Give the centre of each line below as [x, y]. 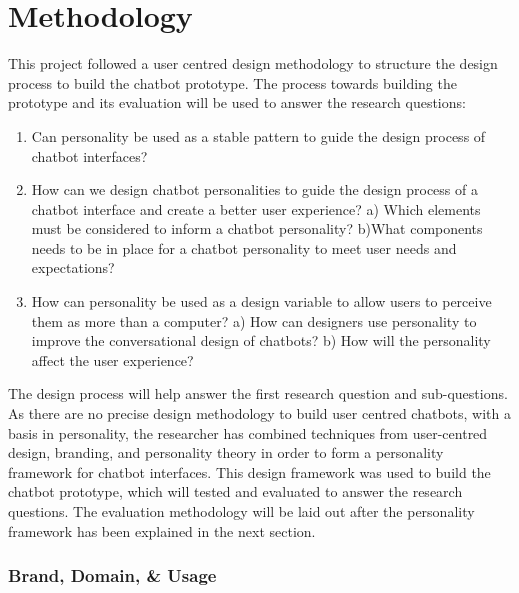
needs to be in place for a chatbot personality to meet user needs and [244, 247]
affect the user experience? [112, 359]
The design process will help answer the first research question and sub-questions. [258, 393]
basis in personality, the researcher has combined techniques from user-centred [248, 432]
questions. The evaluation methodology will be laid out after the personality [241, 511]
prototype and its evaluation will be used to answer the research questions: [237, 102]
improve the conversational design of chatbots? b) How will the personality [261, 340]
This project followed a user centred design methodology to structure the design [253, 63]
